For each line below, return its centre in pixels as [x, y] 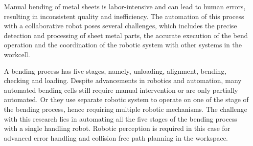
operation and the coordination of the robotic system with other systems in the [123, 45]
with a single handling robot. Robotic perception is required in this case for [117, 128]
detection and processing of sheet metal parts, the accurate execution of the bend [126, 35]
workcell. [17, 54]
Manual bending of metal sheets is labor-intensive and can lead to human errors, [125, 6]
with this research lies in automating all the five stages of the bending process [121, 118]
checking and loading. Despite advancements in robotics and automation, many [123, 80]
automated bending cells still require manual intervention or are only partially [121, 90]
